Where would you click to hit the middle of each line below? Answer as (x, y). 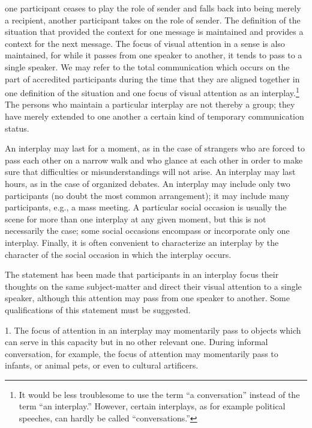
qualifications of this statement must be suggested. (98, 309)
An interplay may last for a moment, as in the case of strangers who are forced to (155, 148)
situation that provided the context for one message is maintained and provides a (154, 32)
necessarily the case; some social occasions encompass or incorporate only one (147, 231)
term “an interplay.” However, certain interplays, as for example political (152, 406)
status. (17, 128)
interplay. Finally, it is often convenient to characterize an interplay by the (142, 242)
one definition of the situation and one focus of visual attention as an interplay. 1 (152, 92)
